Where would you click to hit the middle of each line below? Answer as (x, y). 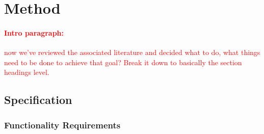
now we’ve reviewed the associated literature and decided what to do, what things (132, 52)
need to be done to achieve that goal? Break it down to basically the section (123, 62)
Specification (38, 100)
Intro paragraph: (34, 32)
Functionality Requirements (62, 125)
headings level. (27, 72)
